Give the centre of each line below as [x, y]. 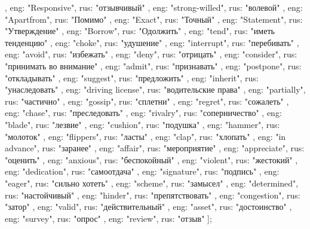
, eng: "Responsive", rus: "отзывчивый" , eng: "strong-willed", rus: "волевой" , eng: [154, 7]
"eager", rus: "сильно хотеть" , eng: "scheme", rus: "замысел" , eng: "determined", [152, 183]
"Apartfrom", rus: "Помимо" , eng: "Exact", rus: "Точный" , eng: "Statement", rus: [154, 19]
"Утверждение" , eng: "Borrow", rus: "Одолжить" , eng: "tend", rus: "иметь [140, 31]
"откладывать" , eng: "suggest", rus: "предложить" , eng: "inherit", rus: [132, 77]
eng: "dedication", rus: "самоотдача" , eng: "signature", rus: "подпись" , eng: [142, 171]
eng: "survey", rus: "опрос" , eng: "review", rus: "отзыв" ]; [108, 218]
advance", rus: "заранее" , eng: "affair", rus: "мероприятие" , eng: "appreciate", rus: [155, 148]
